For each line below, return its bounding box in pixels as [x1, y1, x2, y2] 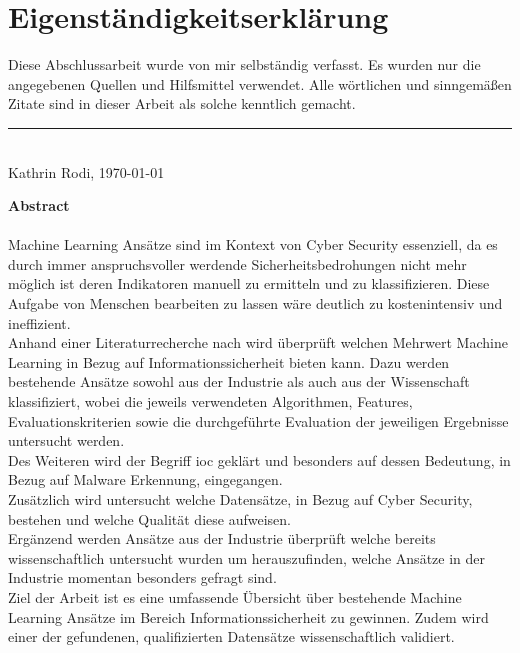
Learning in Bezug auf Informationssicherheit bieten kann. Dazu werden [8, 351, 450, 372]
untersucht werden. [8, 430, 125, 451]
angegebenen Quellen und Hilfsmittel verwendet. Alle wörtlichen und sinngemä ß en [8, 73, 512, 94]
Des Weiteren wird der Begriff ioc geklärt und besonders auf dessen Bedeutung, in [8, 449, 511, 470]
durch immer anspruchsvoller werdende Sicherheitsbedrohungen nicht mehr [8, 253, 467, 274]
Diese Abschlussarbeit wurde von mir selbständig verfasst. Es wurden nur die [8, 54, 481, 75]
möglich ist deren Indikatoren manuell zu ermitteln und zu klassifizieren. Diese [8, 273, 490, 294]
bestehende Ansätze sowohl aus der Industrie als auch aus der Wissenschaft [8, 371, 470, 392]
